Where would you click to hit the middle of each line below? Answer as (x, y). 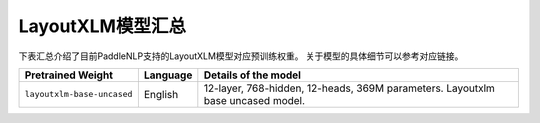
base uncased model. (254, 100)
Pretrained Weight (69, 75)
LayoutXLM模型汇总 (102, 26)
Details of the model (252, 75)
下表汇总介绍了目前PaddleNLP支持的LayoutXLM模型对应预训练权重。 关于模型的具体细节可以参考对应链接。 (241, 56)
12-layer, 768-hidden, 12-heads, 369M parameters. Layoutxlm (349, 88)
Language (168, 75)
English (161, 94)
